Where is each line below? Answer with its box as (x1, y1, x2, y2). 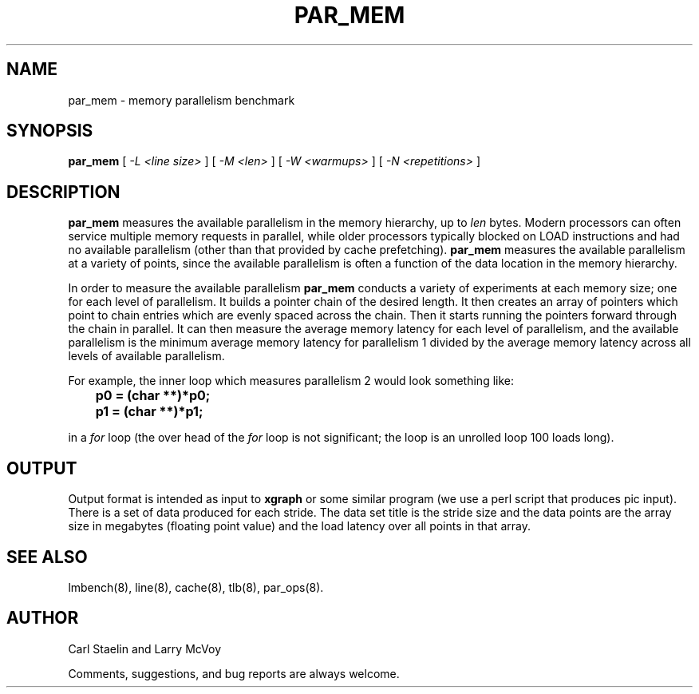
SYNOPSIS (6, 121, 93, 141)
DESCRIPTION (6, 181, 120, 202)
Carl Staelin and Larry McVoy (68, 641, 222, 656)
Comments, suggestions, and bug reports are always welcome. (68, 666, 400, 680)
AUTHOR (6, 608, 79, 629)
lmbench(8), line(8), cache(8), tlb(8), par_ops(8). (68, 580, 324, 594)
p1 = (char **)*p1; (95, 403, 203, 420)
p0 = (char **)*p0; (95, 387, 211, 404)
